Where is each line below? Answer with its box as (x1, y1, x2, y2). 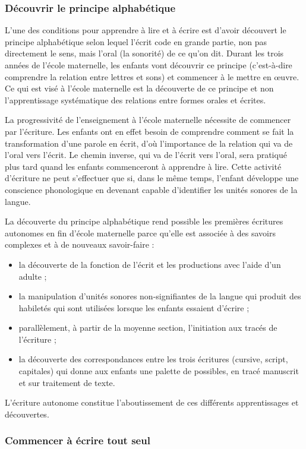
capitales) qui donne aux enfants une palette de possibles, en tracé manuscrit (18, 365, 299, 377)
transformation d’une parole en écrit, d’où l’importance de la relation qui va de (5, 137, 293, 149)
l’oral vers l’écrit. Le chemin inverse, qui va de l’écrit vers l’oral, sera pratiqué (5, 148, 287, 161)
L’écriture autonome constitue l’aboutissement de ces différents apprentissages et (5, 396, 299, 409)
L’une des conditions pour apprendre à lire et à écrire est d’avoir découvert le (5, 24, 286, 36)
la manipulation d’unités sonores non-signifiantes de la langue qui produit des (18, 290, 301, 302)
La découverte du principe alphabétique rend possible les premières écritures (5, 215, 283, 227)
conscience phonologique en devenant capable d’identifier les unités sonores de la (5, 183, 298, 195)
